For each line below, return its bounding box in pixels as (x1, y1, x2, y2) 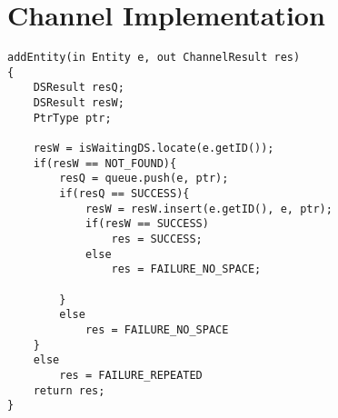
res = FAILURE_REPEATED (59, 368, 203, 382)
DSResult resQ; (33, 81, 124, 95)
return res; (33, 383, 105, 397)
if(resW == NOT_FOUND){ (33, 156, 177, 170)
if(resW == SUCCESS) (84, 217, 209, 231)
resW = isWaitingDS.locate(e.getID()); (33, 142, 274, 155)
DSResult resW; (33, 96, 124, 110)
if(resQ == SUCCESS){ (59, 187, 190, 201)
